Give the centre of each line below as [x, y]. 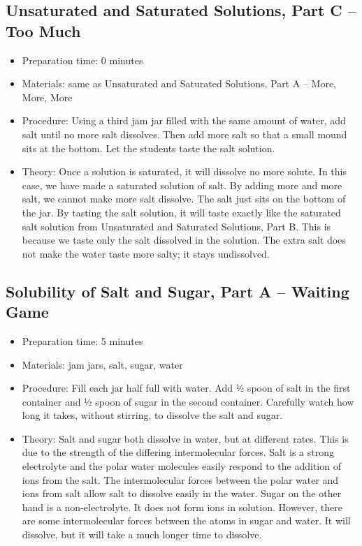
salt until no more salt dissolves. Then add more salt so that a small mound [184, 134]
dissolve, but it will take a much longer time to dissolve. [142, 534]
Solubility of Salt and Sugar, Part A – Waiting [178, 291]
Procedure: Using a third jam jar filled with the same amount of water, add [184, 120]
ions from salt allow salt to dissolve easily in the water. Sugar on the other [182, 493]
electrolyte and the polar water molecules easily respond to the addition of [181, 466]
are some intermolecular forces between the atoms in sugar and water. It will [186, 521]
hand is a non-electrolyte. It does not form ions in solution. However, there [182, 507]
